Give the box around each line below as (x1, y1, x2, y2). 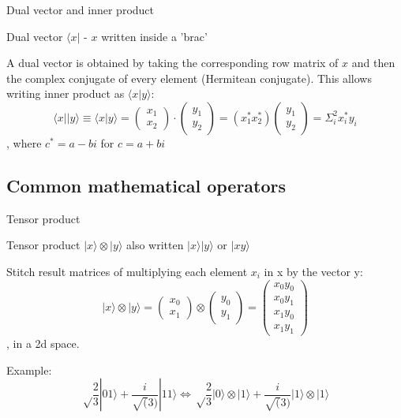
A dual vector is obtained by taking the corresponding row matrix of (6, 54, 339, 71)
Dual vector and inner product (6, 2, 155, 17)
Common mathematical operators (6, 173, 287, 197)
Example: (6, 361, 52, 378)
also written (126, 237, 184, 253)
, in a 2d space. (6, 334, 80, 351)
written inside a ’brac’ (101, 28, 208, 44)
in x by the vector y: (264, 263, 363, 279)
